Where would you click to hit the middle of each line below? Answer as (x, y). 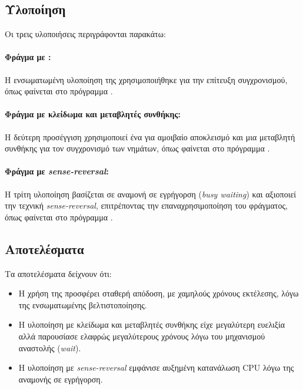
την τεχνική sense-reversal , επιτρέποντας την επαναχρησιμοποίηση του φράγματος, (146, 205)
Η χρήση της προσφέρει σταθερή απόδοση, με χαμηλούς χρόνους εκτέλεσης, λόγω (159, 293)
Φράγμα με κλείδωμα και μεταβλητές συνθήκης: (93, 114)
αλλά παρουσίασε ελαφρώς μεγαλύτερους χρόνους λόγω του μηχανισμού (142, 336)
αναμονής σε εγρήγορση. (61, 379)
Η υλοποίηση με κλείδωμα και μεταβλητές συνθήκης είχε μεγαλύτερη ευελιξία (152, 324)
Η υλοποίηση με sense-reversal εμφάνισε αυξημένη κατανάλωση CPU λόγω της (156, 367)
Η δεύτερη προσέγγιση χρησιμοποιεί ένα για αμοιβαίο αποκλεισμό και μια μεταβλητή (150, 136)
